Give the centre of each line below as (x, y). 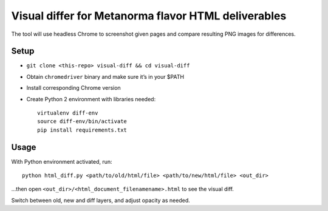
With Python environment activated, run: (62, 161)
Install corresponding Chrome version (73, 88)
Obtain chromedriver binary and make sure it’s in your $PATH (105, 76)
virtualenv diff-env (68, 113)
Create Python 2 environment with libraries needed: (91, 99)
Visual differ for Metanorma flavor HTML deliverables (149, 16)
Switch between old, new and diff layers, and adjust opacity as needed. (101, 200)
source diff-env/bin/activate (82, 122)
